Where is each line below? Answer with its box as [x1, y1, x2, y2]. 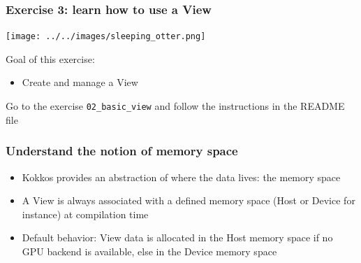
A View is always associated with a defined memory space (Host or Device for [22, 193, 355, 208]
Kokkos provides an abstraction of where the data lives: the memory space [22, 169, 341, 184]
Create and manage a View [22, 75, 138, 90]
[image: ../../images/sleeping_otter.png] [6, 31, 206, 42]
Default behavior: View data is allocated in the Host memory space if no [22, 230, 333, 245]
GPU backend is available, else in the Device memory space [22, 243, 277, 258]
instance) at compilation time [22, 206, 149, 221]
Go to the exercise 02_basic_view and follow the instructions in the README [6, 99, 345, 113]
